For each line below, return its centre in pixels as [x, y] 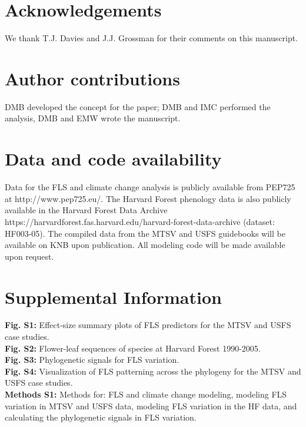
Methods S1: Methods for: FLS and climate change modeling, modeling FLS [146, 394]
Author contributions [92, 78]
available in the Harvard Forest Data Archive [86, 210]
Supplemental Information [113, 297]
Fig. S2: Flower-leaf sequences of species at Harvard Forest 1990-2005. [133, 348]
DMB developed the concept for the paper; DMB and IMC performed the [138, 106]
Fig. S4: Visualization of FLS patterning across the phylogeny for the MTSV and [153, 371]
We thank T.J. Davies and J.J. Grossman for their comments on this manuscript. [152, 38]
